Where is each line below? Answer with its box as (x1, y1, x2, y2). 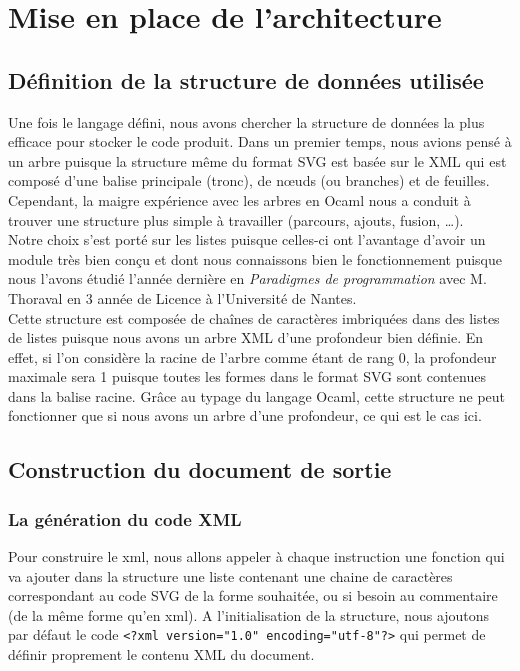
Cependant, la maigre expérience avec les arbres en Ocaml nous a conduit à (8, 189, 471, 210)
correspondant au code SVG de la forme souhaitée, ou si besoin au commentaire (8, 585, 498, 606)
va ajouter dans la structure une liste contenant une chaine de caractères (8, 565, 453, 586)
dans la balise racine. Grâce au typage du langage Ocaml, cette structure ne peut (8, 385, 506, 406)
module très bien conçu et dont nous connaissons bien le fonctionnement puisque (8, 248, 503, 269)
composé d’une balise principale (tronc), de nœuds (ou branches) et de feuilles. (8, 170, 490, 191)
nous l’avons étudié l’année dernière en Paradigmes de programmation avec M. (8, 268, 487, 289)
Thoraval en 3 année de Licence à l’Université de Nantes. (8, 287, 357, 308)
